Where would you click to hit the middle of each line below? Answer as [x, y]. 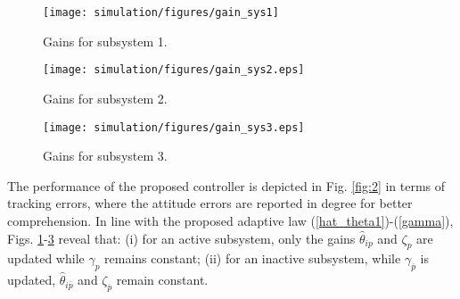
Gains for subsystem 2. [105, 98]
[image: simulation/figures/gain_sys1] [161, 12]
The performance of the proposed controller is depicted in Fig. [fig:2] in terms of [226, 185]
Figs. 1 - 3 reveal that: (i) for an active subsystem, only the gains [181, 238]
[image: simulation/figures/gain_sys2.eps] [174, 70]
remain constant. [162, 280]
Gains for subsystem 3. [105, 156]
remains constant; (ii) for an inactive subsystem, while [253, 258]
